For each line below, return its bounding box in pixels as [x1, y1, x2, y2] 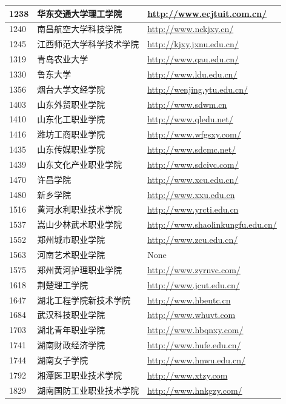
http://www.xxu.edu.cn [147, 188, 235, 200]
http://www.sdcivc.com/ [147, 157, 239, 170]
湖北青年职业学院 [37, 323, 105, 336]
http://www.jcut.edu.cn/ [147, 278, 240, 291]
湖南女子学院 [37, 353, 88, 366]
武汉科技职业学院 [37, 308, 105, 321]
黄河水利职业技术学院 [37, 203, 122, 216]
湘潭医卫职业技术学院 [37, 368, 122, 381]
